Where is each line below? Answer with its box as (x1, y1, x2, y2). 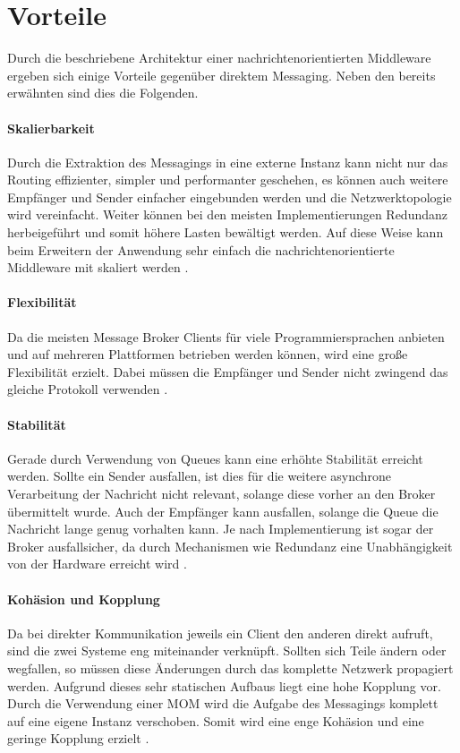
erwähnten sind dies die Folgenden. (7, 83, 199, 102)
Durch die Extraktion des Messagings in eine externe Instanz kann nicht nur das (7, 152, 448, 171)
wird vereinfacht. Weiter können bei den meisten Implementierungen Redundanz (7, 205, 447, 224)
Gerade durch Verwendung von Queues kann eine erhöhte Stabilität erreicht (7, 449, 423, 467)
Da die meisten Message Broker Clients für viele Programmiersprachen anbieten (7, 327, 445, 346)
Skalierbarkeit (7, 118, 95, 137)
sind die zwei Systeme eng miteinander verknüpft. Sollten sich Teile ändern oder (7, 641, 447, 660)
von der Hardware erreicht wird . (7, 554, 187, 573)
